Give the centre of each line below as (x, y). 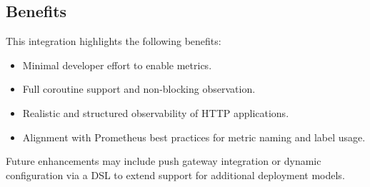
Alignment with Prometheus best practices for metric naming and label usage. (194, 137)
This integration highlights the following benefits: (114, 41)
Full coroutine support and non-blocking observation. (139, 89)
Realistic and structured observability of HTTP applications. (156, 112)
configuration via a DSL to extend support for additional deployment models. (175, 175)
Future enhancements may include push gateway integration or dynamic (164, 161)
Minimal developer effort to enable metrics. (117, 65)
